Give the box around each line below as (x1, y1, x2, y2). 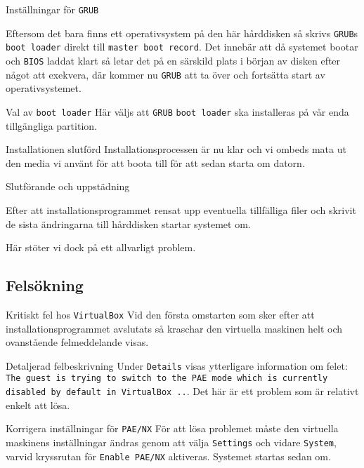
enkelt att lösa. (6, 397, 70, 412)
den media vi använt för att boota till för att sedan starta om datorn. (6, 155, 305, 170)
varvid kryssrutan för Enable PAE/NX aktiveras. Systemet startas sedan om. (6, 448, 331, 463)
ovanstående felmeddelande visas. (6, 335, 149, 349)
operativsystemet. (6, 81, 82, 95)
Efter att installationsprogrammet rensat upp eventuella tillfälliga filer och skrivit (6, 202, 356, 217)
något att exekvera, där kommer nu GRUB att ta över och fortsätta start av (6, 67, 325, 81)
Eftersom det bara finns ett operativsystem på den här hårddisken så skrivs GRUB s (6, 25, 358, 40)
